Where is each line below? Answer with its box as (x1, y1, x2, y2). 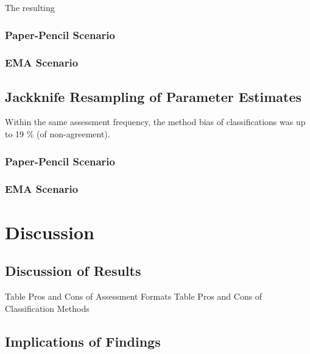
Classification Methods (5, 302, 90, 314)
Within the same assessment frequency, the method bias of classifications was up (5, 115, 306, 128)
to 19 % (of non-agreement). (5, 128, 110, 140)
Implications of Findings (5, 331, 161, 350)
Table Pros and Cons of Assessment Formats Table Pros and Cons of (5, 289, 262, 302)
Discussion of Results (5, 261, 141, 280)
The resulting (5, 1, 55, 13)
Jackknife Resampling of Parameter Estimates (5, 87, 302, 106)
